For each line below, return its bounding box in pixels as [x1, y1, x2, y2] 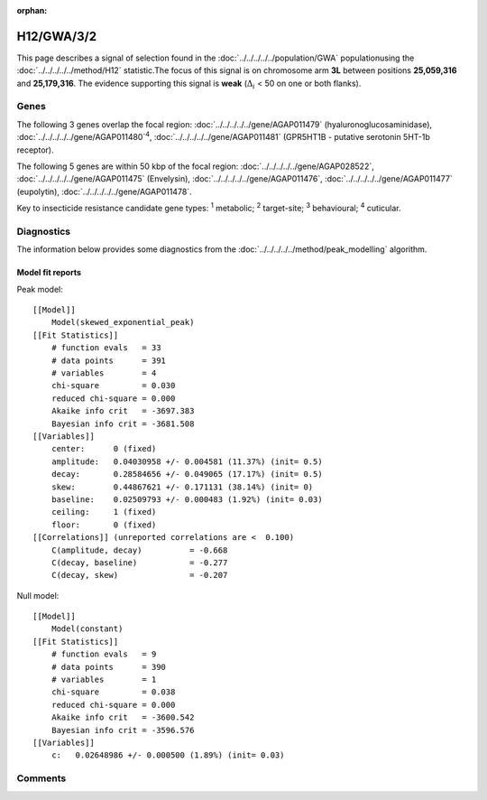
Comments [16, 772, 67, 785]
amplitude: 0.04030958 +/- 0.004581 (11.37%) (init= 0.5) [51, 456, 324, 467]
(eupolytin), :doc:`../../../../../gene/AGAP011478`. [16, 186, 193, 197]
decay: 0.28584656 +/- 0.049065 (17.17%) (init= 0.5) [51, 470, 324, 479]
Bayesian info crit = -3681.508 [51, 418, 195, 429]
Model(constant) [51, 624, 124, 634]
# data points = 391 [51, 355, 167, 366]
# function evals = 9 [51, 649, 157, 659]
